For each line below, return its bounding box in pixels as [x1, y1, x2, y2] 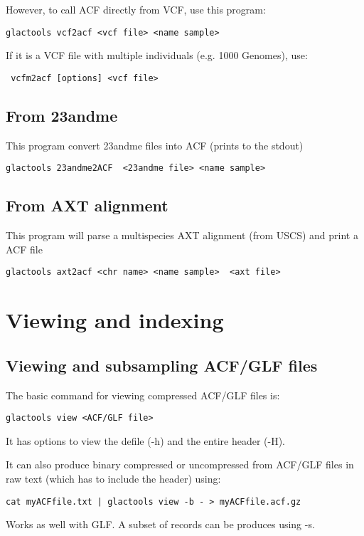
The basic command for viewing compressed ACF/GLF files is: [6, 387, 280, 402]
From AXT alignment [6, 194, 168, 216]
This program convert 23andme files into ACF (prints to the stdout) [6, 137, 304, 152]
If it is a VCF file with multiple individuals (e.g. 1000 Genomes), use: [6, 48, 308, 63]
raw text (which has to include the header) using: [6, 471, 221, 486]
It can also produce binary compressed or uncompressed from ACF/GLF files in [6, 457, 354, 472]
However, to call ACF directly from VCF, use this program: [6, 2, 266, 16]
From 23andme [6, 104, 118, 126]
